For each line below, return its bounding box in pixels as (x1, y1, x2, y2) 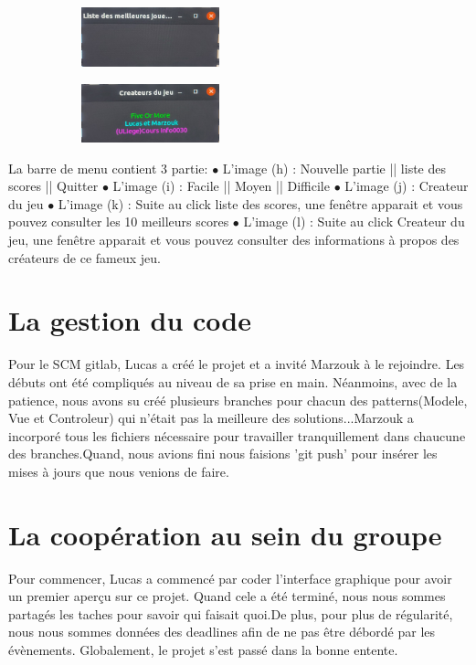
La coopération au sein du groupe (8, 515, 442, 553)
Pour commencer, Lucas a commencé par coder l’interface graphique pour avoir (8, 568, 452, 587)
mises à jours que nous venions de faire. (8, 461, 229, 480)
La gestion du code (8, 301, 251, 339)
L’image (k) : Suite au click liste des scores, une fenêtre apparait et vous (58, 194, 463, 213)
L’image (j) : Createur (344, 176, 469, 195)
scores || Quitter (8, 176, 99, 195)
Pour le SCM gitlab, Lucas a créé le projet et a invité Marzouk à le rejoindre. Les (8, 354, 465, 374)
